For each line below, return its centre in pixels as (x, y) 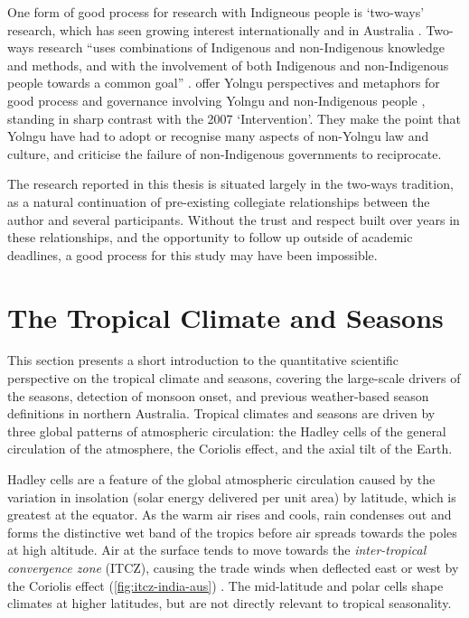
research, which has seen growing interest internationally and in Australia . (215, 29)
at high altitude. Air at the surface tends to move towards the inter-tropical (217, 550)
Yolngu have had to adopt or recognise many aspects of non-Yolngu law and (218, 136)
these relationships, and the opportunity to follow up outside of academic (210, 237)
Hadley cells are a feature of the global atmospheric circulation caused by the (221, 479)
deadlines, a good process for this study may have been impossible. (192, 254)
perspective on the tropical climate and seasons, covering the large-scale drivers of (234, 378)
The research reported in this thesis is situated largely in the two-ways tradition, (230, 184)
